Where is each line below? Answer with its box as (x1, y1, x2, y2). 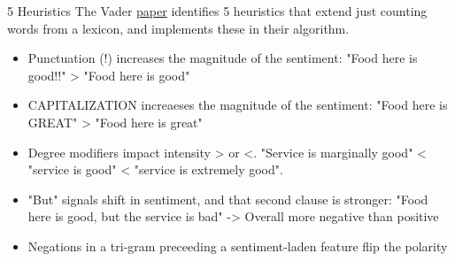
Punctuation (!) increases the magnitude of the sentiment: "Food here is (27, 49, 418, 67)
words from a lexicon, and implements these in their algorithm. (7, 19, 350, 37)
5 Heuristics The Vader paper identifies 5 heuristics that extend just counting (7, 2, 428, 19)
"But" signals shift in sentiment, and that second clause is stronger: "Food (27, 189, 428, 208)
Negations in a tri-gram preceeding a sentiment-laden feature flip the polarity (27, 236, 448, 255)
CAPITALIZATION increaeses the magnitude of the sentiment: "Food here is (27, 96, 448, 114)
